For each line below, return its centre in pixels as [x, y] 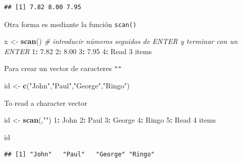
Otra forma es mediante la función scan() [70, 24]
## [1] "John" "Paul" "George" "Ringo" [79, 155]
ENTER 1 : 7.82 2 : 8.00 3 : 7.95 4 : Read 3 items [78, 51]
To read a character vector [46, 102]
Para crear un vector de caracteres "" [63, 68]
